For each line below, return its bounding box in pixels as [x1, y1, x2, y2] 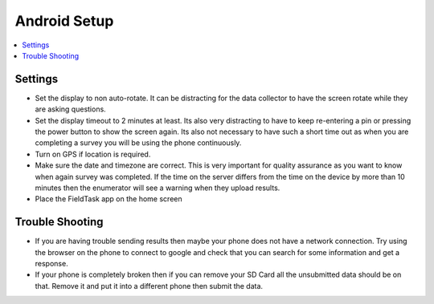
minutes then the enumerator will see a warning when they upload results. [35, 183, 280, 193]
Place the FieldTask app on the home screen [35, 194, 182, 204]
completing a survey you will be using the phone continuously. [35, 138, 242, 148]
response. [35, 259, 68, 269]
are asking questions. [35, 104, 106, 114]
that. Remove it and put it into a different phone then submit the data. [35, 281, 264, 290]
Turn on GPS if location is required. [35, 149, 151, 159]
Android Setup [14, 12, 114, 30]
